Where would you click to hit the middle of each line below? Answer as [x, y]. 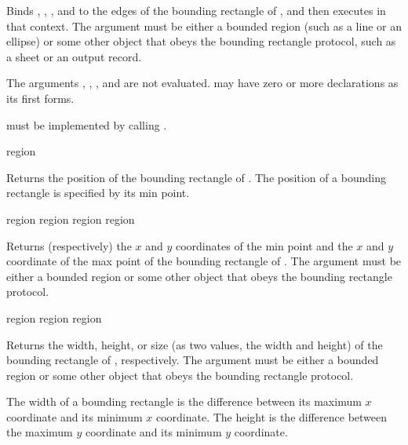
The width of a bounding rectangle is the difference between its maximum [184, 401]
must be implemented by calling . [87, 124]
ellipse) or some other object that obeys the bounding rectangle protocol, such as [201, 41]
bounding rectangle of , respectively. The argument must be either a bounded [193, 360]
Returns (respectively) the [69, 245]
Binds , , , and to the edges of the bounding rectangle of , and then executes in [196, 10]
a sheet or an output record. [74, 56]
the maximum [40, 432]
